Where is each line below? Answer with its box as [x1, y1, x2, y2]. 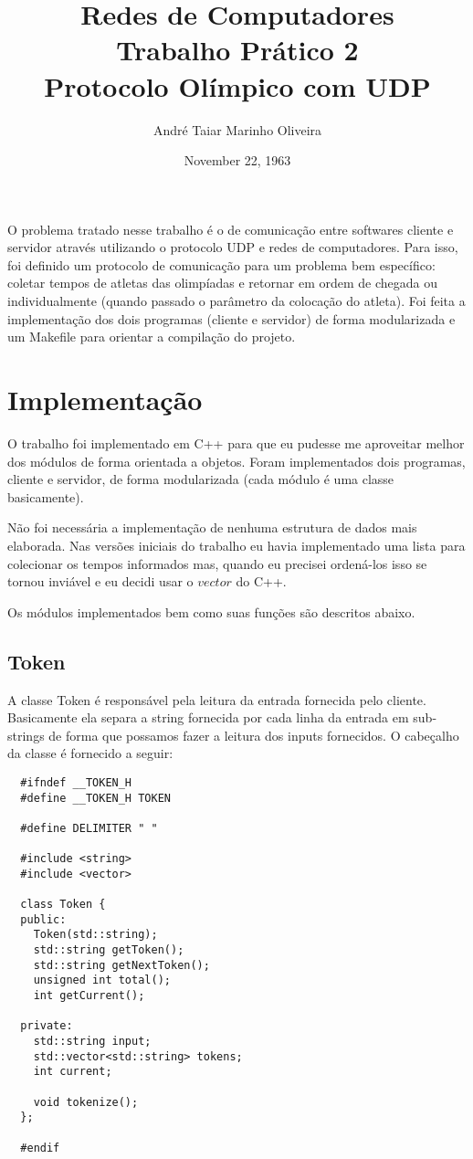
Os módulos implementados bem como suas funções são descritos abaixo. [7, 602, 415, 621]
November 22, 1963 [184, 151, 291, 170]
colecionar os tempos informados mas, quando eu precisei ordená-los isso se [7, 553, 427, 573]
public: [20, 912, 67, 926]
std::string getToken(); [33, 943, 184, 957]
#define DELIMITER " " [20, 821, 158, 835]
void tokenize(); [33, 1095, 139, 1109]
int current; [33, 1065, 112, 1079]
